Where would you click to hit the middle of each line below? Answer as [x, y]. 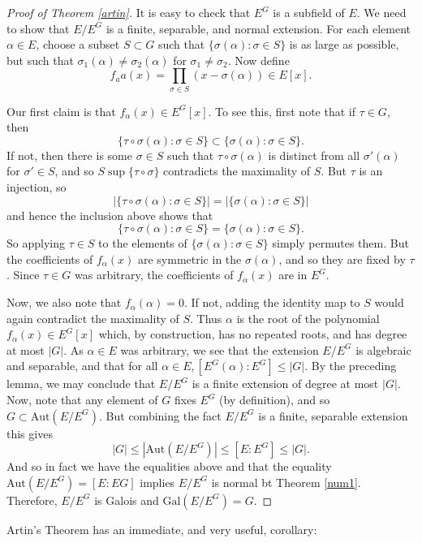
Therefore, [32, 500]
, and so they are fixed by [342, 259]
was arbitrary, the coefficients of [154, 275]
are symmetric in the [189, 259]
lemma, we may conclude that [81, 384]
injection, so [37, 187]
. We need [381, 12]
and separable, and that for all [82, 366]
